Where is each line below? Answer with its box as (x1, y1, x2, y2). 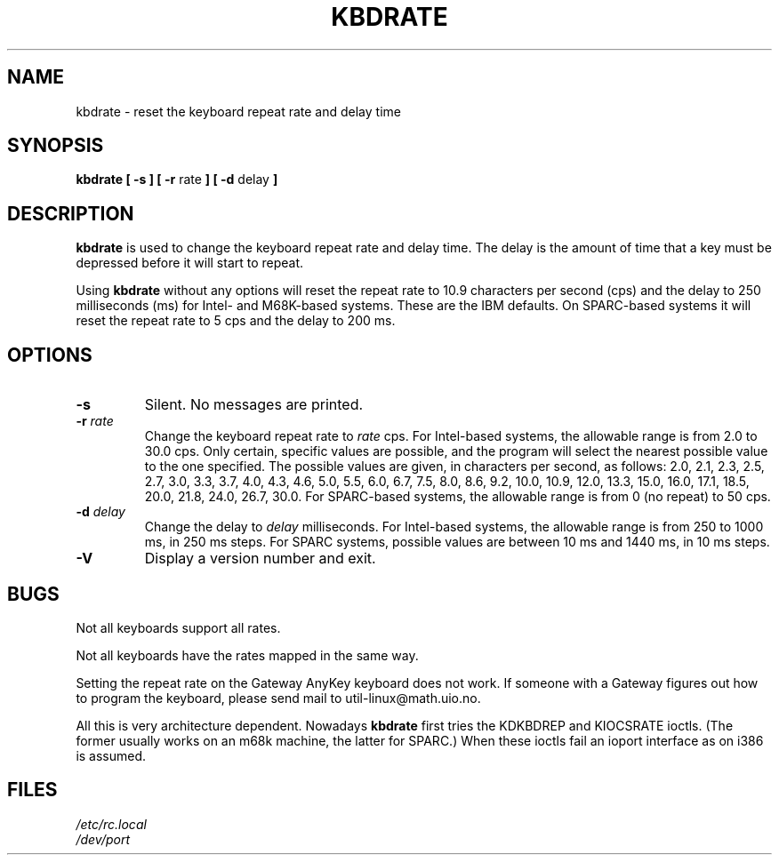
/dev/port (76, 831, 130, 847)
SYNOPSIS (7, 134, 104, 157)
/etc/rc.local (76, 816, 147, 832)
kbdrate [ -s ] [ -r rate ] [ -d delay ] (76, 172, 278, 188)
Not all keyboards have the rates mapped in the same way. (76, 647, 419, 663)
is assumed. (76, 747, 147, 763)
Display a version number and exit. (144, 549, 376, 568)
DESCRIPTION (7, 202, 134, 225)
